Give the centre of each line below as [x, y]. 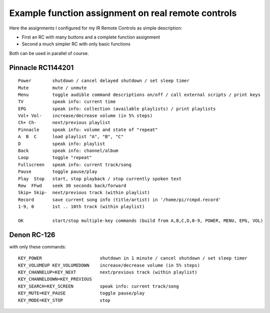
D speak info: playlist [62, 143]
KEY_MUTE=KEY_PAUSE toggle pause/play [81, 293]
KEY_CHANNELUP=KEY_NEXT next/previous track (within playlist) [108, 272]
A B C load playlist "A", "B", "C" [71, 137]
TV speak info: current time [67, 102]
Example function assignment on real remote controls [123, 13]
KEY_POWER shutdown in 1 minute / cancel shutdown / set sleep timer [133, 258]
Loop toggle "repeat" [55, 158]
